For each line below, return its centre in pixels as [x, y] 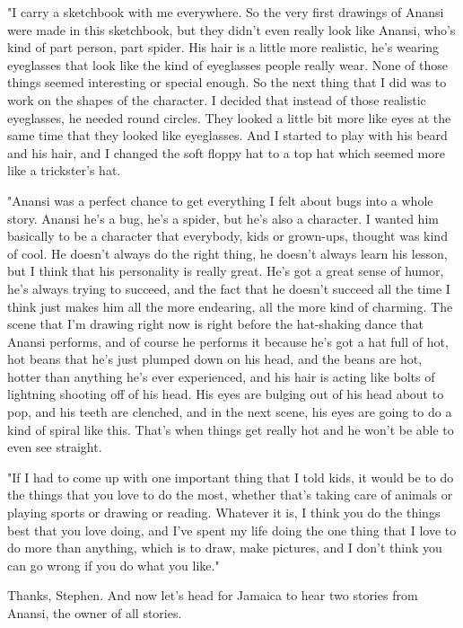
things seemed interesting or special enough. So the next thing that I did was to [227, 82]
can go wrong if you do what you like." [114, 565]
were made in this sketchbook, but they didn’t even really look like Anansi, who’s [231, 29]
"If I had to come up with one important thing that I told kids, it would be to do [231, 477]
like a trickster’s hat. [64, 170]
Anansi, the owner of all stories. [95, 613]
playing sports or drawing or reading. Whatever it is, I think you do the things [224, 513]
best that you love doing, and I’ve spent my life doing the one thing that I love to [232, 530]
